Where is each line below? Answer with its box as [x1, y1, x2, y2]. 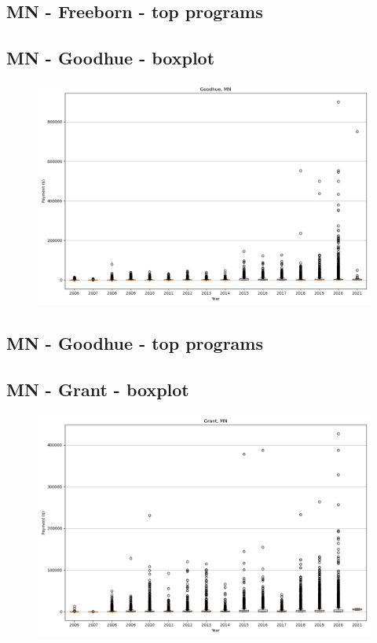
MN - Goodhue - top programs [6, 331, 264, 355]
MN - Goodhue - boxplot [6, 46, 215, 70]
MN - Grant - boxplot [6, 377, 189, 402]
